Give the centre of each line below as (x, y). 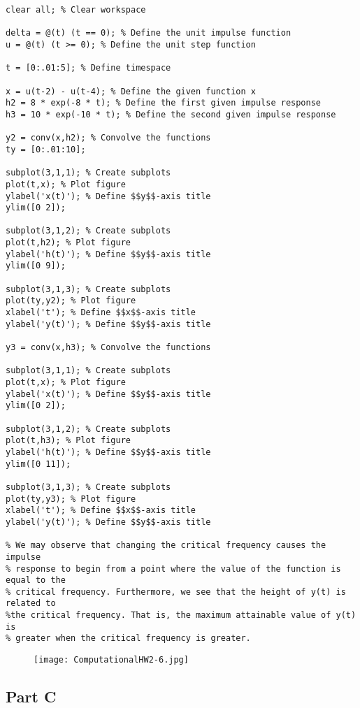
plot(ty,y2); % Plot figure (71, 301)
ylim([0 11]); (38, 464)
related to (31, 604)
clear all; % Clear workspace (76, 10)
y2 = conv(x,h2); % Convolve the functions (108, 138)
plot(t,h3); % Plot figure (68, 441)
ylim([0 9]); (36, 266)
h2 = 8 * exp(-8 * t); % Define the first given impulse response (164, 103)
